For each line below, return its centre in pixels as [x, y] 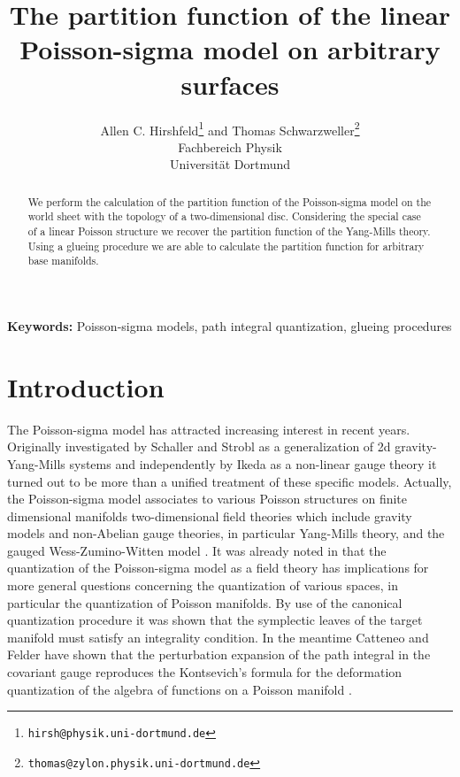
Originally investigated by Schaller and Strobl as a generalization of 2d [199, 446]
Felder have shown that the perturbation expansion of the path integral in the [219, 654]
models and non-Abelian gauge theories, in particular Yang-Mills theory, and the [226, 533]
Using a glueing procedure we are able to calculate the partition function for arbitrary [226, 246]
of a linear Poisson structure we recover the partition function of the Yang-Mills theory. [229, 231]
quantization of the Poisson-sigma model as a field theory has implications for [218, 568]
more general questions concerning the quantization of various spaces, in [203, 585]
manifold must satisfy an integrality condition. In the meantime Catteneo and [218, 637]
